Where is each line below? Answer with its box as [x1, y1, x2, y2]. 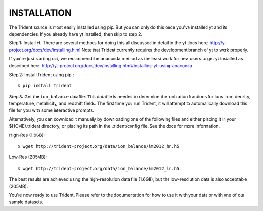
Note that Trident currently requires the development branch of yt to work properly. [81, 47, 249, 53]
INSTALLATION [9, 7, 72, 18]
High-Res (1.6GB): [9, 132, 45, 138]
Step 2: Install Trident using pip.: [9, 71, 74, 77]
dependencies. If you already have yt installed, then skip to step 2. [9, 31, 142, 37]
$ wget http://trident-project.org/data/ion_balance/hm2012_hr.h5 [18, 144, 180, 149]
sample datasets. [9, 199, 43, 205]
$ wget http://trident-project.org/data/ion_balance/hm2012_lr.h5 [18, 166, 180, 171]
